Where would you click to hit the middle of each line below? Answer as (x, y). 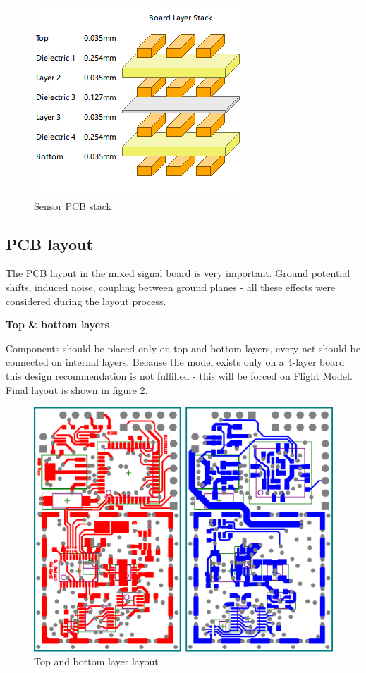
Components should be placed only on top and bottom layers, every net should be (183, 348)
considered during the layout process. (86, 301)
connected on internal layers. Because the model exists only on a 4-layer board (175, 362)
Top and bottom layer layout (96, 661)
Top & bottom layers (58, 325)
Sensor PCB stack (73, 205)
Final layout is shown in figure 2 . (77, 389)
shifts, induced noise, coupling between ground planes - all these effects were (171, 286)
